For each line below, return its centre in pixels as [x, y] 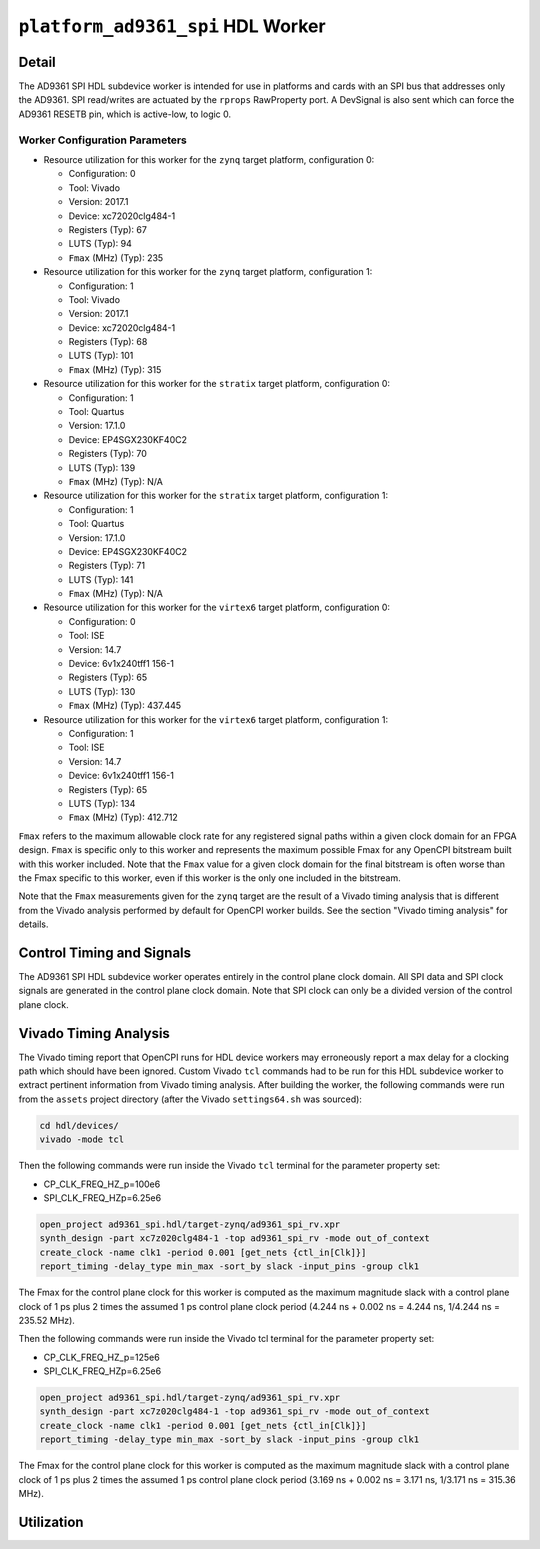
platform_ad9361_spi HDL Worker [172, 26]
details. [33, 924]
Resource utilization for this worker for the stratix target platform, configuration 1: [216, 496]
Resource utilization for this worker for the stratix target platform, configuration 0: [216, 384]
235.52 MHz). [46, 1320]
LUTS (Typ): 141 [101, 579]
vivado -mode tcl [82, 1139]
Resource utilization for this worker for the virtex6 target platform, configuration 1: [216, 719]
